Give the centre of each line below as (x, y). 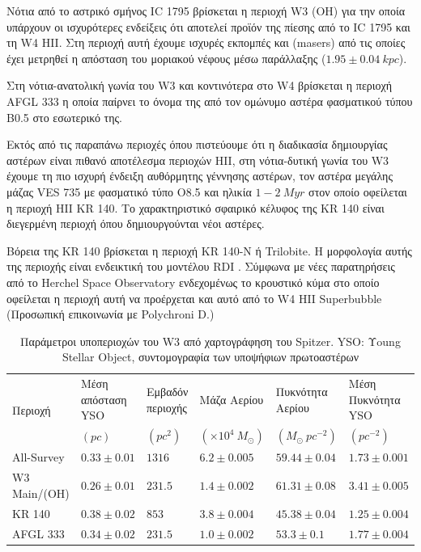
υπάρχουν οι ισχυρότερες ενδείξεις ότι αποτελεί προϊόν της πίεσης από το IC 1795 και (208, 26)
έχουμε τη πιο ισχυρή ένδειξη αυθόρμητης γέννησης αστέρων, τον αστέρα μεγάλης (200, 176)
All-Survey (38, 457)
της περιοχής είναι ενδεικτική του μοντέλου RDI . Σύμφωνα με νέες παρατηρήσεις (201, 266)
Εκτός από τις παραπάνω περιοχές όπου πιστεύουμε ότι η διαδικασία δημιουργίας (197, 144)
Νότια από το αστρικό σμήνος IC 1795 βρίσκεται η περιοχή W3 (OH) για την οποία (206, 11)
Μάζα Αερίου (232, 399)
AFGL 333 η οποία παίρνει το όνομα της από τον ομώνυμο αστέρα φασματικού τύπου (210, 101)
